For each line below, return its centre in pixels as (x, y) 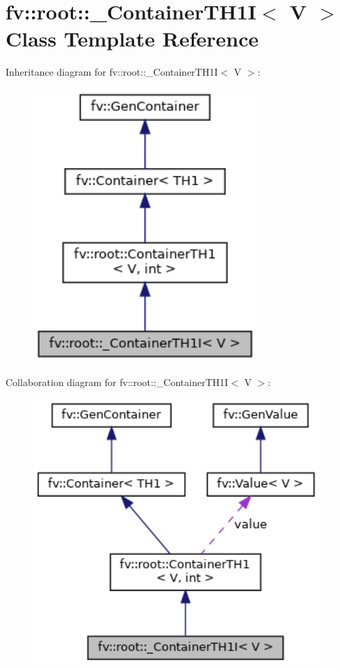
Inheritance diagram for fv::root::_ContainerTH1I (112, 72)
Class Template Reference (132, 39)
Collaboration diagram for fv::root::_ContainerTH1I (117, 382)
